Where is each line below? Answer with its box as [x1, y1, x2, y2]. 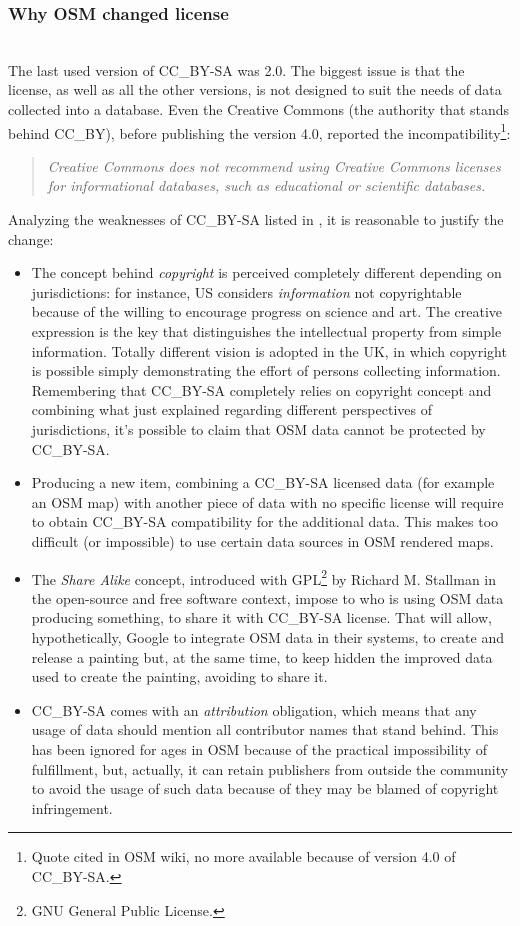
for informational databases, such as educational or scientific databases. [47, 175, 486, 196]
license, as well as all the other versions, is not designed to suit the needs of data [8, 79, 502, 100]
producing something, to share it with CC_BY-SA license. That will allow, [31, 607, 492, 628]
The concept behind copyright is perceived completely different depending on [31, 262, 502, 283]
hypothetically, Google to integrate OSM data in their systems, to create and [31, 626, 504, 647]
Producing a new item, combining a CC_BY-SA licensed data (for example [31, 472, 495, 493]
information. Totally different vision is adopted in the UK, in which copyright [31, 340, 507, 361]
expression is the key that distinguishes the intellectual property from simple [31, 321, 502, 341]
